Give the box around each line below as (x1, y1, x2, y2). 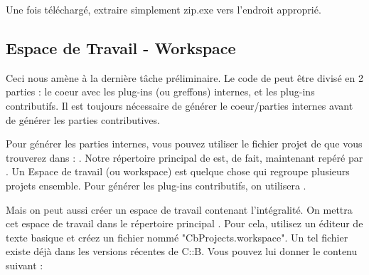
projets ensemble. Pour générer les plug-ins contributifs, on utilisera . (6, 177, 306, 192)
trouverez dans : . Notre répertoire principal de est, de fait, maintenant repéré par (6, 150, 363, 165)
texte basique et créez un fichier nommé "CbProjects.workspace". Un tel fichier (6, 229, 348, 244)
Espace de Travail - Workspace (6, 36, 236, 58)
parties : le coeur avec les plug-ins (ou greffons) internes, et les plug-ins (6, 84, 315, 99)
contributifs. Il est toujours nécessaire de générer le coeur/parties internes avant (6, 98, 353, 113)
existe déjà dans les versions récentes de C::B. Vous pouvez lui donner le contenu (6, 244, 358, 259)
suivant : (6, 257, 43, 272)
